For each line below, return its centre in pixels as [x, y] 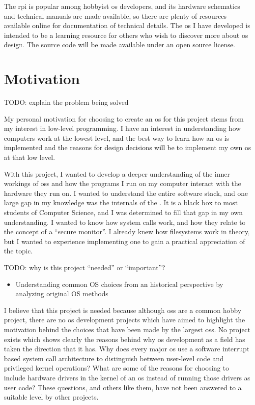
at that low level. [29, 157]
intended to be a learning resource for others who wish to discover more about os [126, 35]
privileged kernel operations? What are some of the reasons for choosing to [116, 368]
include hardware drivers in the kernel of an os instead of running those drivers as [127, 377]
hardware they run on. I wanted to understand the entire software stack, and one [126, 193]
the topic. [18, 251]
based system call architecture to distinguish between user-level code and [114, 358]
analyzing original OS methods [62, 294]
